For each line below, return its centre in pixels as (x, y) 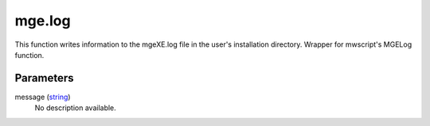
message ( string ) (43, 97)
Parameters (44, 78)
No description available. (76, 108)
